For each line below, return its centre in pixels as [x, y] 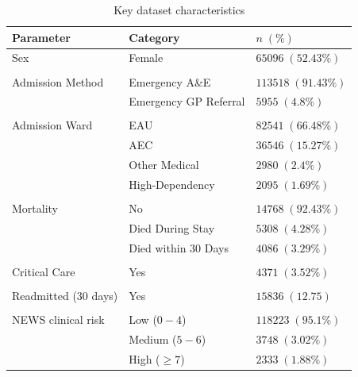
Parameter [41, 37]
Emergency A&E [170, 81]
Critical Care [44, 271]
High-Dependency [172, 184]
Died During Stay [172, 227]
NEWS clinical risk [58, 319]
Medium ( [153, 339]
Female [146, 58]
